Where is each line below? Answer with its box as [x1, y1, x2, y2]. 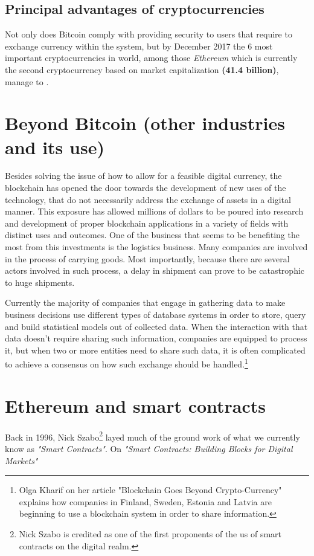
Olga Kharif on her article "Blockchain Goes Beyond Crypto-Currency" [19, 483, 282, 496]
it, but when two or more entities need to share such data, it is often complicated [5, 343, 306, 356]
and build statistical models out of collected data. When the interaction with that [5, 320, 308, 332]
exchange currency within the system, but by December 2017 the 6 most [5, 39, 273, 52]
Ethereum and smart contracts [5, 393, 266, 418]
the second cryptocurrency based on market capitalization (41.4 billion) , [5, 63, 279, 76]
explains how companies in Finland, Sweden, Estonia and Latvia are [19, 495, 272, 508]
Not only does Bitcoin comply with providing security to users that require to [5, 28, 292, 40]
